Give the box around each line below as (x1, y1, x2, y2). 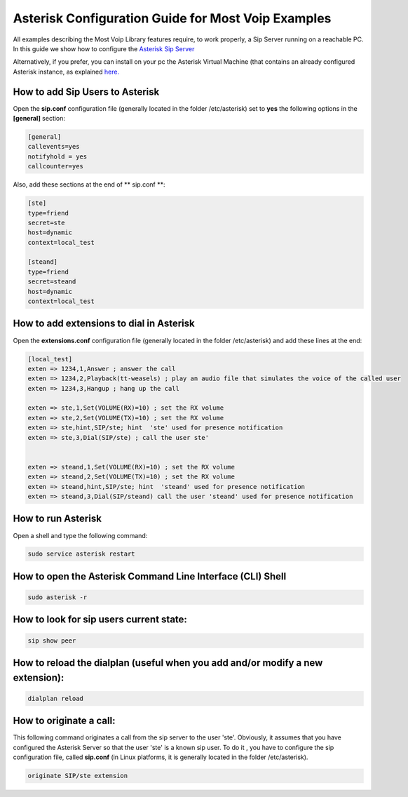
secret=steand (27, 278, 76, 286)
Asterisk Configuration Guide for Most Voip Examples (13, 11, 332, 26)
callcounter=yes (27, 162, 84, 170)
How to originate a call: (13, 715, 116, 727)
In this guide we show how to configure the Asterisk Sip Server (13, 44, 195, 53)
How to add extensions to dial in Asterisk (13, 318, 196, 330)
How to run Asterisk (13, 513, 102, 525)
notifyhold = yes (27, 152, 88, 161)
